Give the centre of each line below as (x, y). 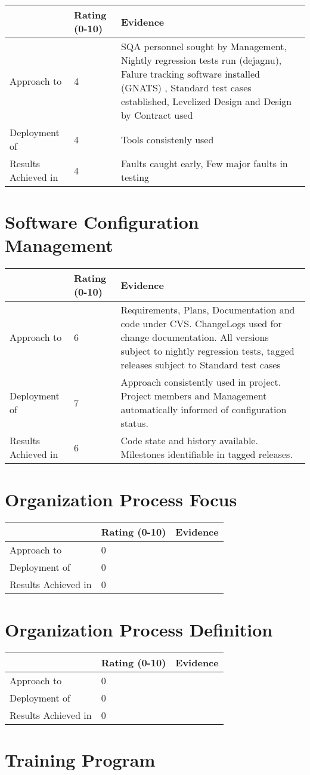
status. (134, 423)
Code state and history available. (189, 441)
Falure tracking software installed (190, 74)
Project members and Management (194, 396)
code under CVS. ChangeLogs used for (201, 324)
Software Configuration (102, 222)
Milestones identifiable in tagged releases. (207, 454)
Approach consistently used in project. (201, 382)
